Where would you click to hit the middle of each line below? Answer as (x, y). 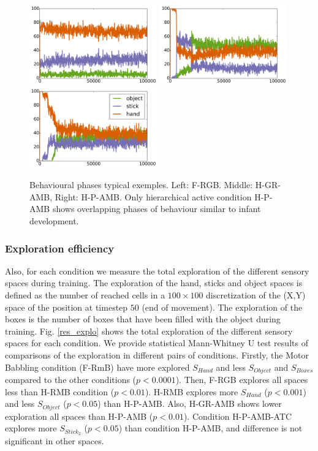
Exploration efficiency (60, 248)
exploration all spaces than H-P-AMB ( (79, 416)
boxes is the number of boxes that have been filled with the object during (143, 319)
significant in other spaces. (55, 441)
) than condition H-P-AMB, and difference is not (210, 428)
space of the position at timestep (66, 307)
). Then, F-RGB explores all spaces (242, 380)
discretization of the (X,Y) (256, 295)
